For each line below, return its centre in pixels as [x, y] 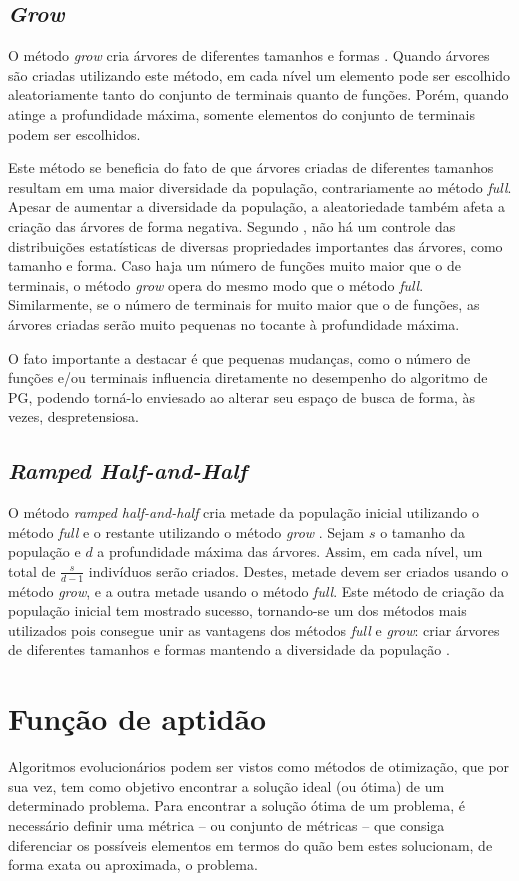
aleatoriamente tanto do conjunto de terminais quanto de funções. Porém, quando [258, 94]
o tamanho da [422, 531]
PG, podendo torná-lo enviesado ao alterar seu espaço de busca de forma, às [242, 396]
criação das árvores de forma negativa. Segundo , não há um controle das [232, 225]
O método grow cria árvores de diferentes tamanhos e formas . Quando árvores [249, 55]
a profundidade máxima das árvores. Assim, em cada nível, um [290, 551]
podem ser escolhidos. [74, 133]
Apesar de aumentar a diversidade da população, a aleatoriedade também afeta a [256, 206]
